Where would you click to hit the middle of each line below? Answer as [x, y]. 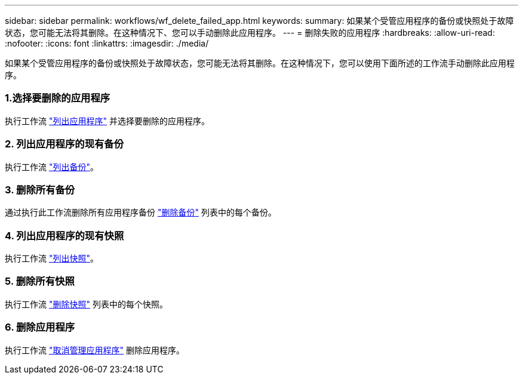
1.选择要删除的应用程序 [58, 98]
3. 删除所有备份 [40, 189]
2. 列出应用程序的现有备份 [64, 144]
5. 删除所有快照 [40, 281]
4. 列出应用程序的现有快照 [64, 235]
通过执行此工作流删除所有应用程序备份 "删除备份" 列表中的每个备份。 [141, 212]
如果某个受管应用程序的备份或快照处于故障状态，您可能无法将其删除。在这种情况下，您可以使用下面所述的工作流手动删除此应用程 [260, 63]
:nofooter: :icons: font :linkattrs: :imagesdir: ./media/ [107, 43]
